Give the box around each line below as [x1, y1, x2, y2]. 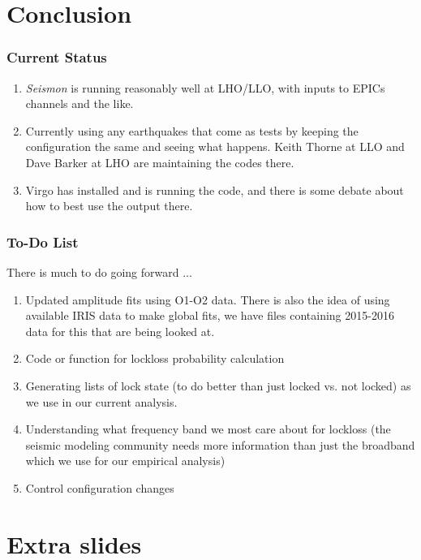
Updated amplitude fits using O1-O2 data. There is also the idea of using [25, 291, 390, 308]
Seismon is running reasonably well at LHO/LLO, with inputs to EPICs [25, 79, 385, 96]
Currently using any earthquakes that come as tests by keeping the [25, 122, 359, 139]
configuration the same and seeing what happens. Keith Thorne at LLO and [25, 138, 405, 155]
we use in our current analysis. [25, 393, 178, 410]
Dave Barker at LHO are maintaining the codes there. [25, 153, 294, 170]
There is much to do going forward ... [6, 263, 192, 280]
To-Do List [6, 231, 79, 252]
